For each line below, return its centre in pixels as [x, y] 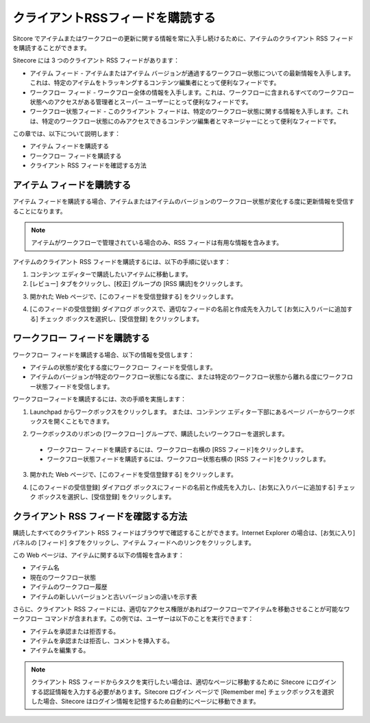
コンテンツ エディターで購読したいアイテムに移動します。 [111, 274]
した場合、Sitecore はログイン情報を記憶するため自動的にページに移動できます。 [145, 701]
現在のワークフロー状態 [63, 577]
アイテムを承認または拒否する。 [75, 631]
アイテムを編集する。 [60, 650]
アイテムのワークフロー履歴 [69, 587]
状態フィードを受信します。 [74, 386]
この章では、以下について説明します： [67, 134]
